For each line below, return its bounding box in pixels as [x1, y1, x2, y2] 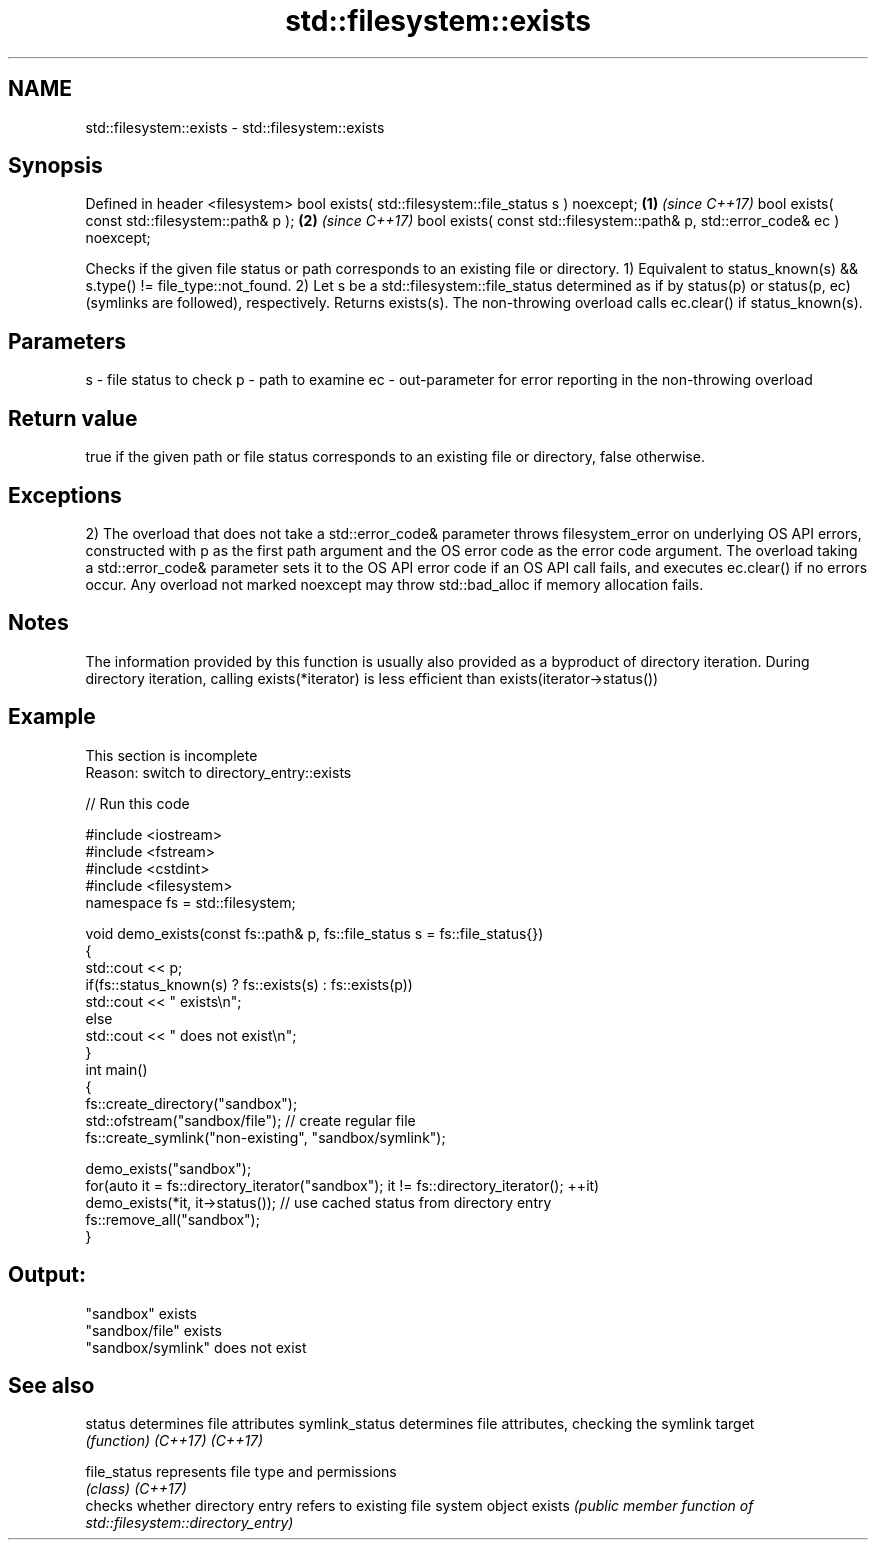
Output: [8, 1262, 86, 1288]
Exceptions [8, 482, 122, 508]
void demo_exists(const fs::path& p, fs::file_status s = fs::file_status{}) [85, 924, 544, 942]
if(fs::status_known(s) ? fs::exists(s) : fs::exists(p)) [85, 975, 413, 993]
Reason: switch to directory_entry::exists [85, 763, 352, 781]
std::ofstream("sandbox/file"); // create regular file [85, 1111, 416, 1129]
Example [8, 704, 96, 730]
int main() [85, 1060, 148, 1078]
